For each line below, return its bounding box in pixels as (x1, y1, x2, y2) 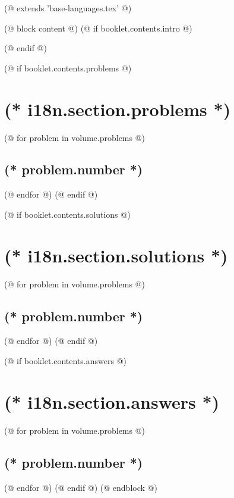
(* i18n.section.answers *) (4, 389, 220, 414)
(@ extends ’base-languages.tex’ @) (4, 2, 132, 14)
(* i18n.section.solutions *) (4, 243, 228, 267)
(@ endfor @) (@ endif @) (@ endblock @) (4, 481, 157, 493)
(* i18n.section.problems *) (4, 96, 231, 121)
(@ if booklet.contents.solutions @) (4, 208, 131, 220)
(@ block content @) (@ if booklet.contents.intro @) (4, 21, 192, 34)
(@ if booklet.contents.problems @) (4, 61, 132, 74)
